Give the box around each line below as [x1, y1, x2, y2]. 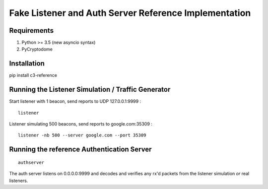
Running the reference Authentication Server [9, 145, 152, 154]
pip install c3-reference [9, 72, 57, 78]
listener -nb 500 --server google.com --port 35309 [18, 132, 146, 138]
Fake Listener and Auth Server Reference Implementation [9, 7, 251, 18]
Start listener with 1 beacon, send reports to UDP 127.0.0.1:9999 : [9, 98, 141, 104]
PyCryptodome [21, 46, 53, 52]
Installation [9, 60, 45, 68]
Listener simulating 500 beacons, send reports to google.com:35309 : [9, 121, 152, 127]
